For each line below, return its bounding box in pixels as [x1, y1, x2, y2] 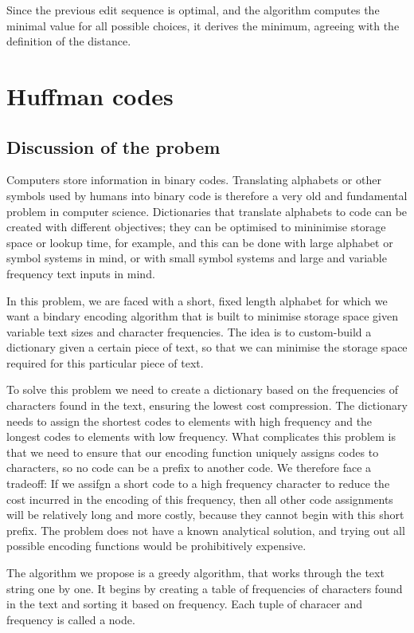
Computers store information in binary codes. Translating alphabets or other [6, 171, 381, 188]
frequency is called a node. [6, 611, 135, 627]
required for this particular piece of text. [6, 354, 204, 371]
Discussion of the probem [6, 134, 221, 159]
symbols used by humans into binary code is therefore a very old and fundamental [6, 187, 408, 203]
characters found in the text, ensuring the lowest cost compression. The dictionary [6, 397, 408, 414]
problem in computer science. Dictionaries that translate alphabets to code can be [6, 202, 408, 219]
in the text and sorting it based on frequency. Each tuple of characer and [6, 596, 362, 612]
